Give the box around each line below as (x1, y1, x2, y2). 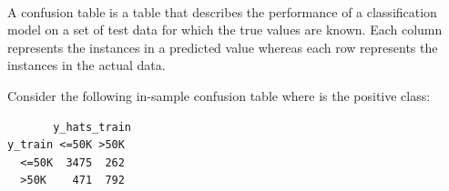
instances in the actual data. (7, 55, 166, 75)
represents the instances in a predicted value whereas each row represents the (7, 37, 438, 56)
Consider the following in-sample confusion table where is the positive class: (7, 85, 431, 105)
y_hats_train (53, 120, 132, 134)
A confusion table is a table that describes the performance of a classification (7, 2, 437, 21)
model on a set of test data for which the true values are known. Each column (7, 20, 443, 39)
